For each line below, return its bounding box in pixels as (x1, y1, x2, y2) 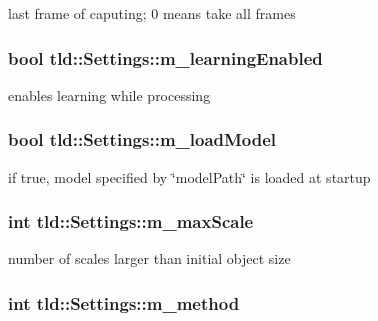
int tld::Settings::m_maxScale (8, 209, 254, 234)
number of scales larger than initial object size (8, 248, 291, 269)
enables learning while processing (8, 84, 211, 105)
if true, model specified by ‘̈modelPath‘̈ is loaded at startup (8, 166, 371, 187)
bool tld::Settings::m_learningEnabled (8, 45, 323, 70)
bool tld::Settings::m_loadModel (8, 127, 277, 152)
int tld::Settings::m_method (8, 290, 240, 315)
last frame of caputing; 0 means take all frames (8, 3, 296, 23)
